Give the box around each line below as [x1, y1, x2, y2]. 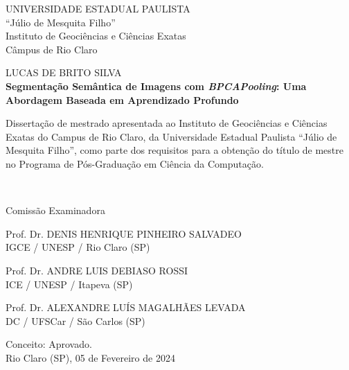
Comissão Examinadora [6, 203, 105, 218]
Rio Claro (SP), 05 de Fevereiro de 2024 [6, 350, 175, 364]
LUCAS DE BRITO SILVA [6, 65, 122, 80]
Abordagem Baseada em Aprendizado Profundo [6, 92, 239, 107]
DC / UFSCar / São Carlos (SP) [6, 313, 145, 328]
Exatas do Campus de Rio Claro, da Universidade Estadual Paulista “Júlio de [6, 129, 337, 143]
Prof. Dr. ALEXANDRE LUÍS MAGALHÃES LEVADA [6, 300, 246, 315]
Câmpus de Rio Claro [6, 42, 98, 56]
